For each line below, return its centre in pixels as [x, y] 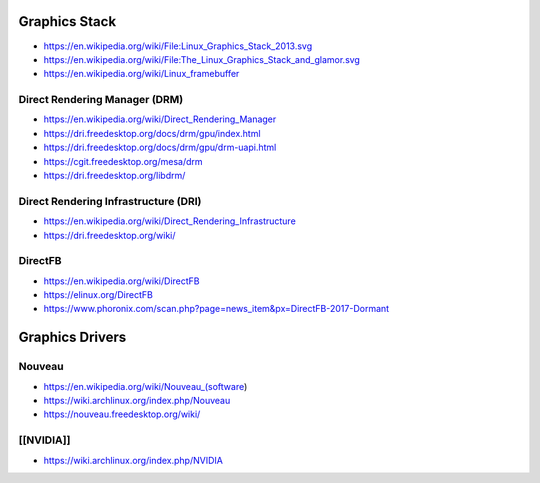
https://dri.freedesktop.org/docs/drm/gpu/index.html [152, 133]
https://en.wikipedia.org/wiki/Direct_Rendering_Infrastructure [170, 221]
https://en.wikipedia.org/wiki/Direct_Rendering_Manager [160, 119]
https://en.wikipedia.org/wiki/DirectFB [121, 281]
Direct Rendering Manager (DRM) [101, 100]
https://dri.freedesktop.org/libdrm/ [114, 175]
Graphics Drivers [72, 337]
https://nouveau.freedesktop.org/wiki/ [122, 414]
